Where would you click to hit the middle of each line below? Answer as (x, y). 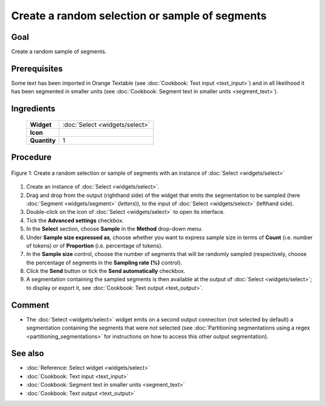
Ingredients (33, 109)
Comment (30, 305)
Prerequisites (37, 68)
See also (28, 353)
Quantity (43, 140)
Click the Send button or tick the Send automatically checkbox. (106, 271)
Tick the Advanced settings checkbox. (75, 220)
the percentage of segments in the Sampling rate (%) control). (104, 263)
